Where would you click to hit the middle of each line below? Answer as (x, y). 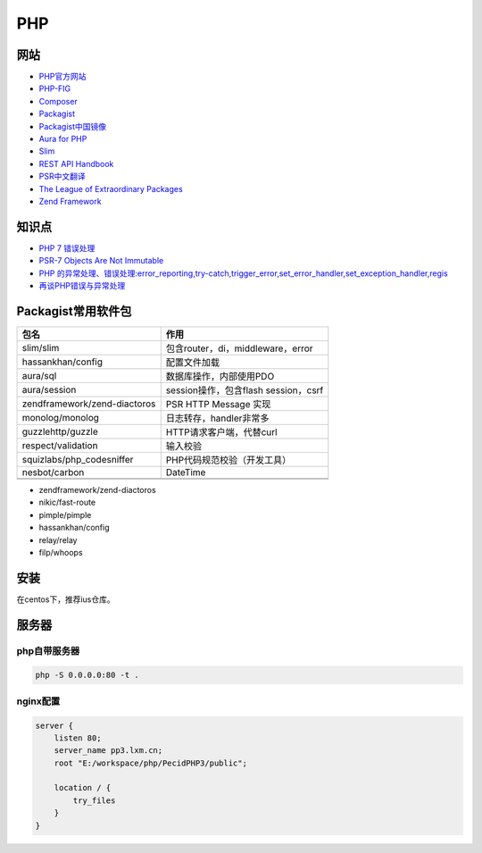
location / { (83, 788)
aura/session (49, 389)
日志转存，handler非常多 (217, 418)
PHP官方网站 (62, 77)
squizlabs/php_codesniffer (78, 459)
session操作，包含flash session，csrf (245, 390)
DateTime (186, 472)
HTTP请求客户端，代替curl (221, 431)
